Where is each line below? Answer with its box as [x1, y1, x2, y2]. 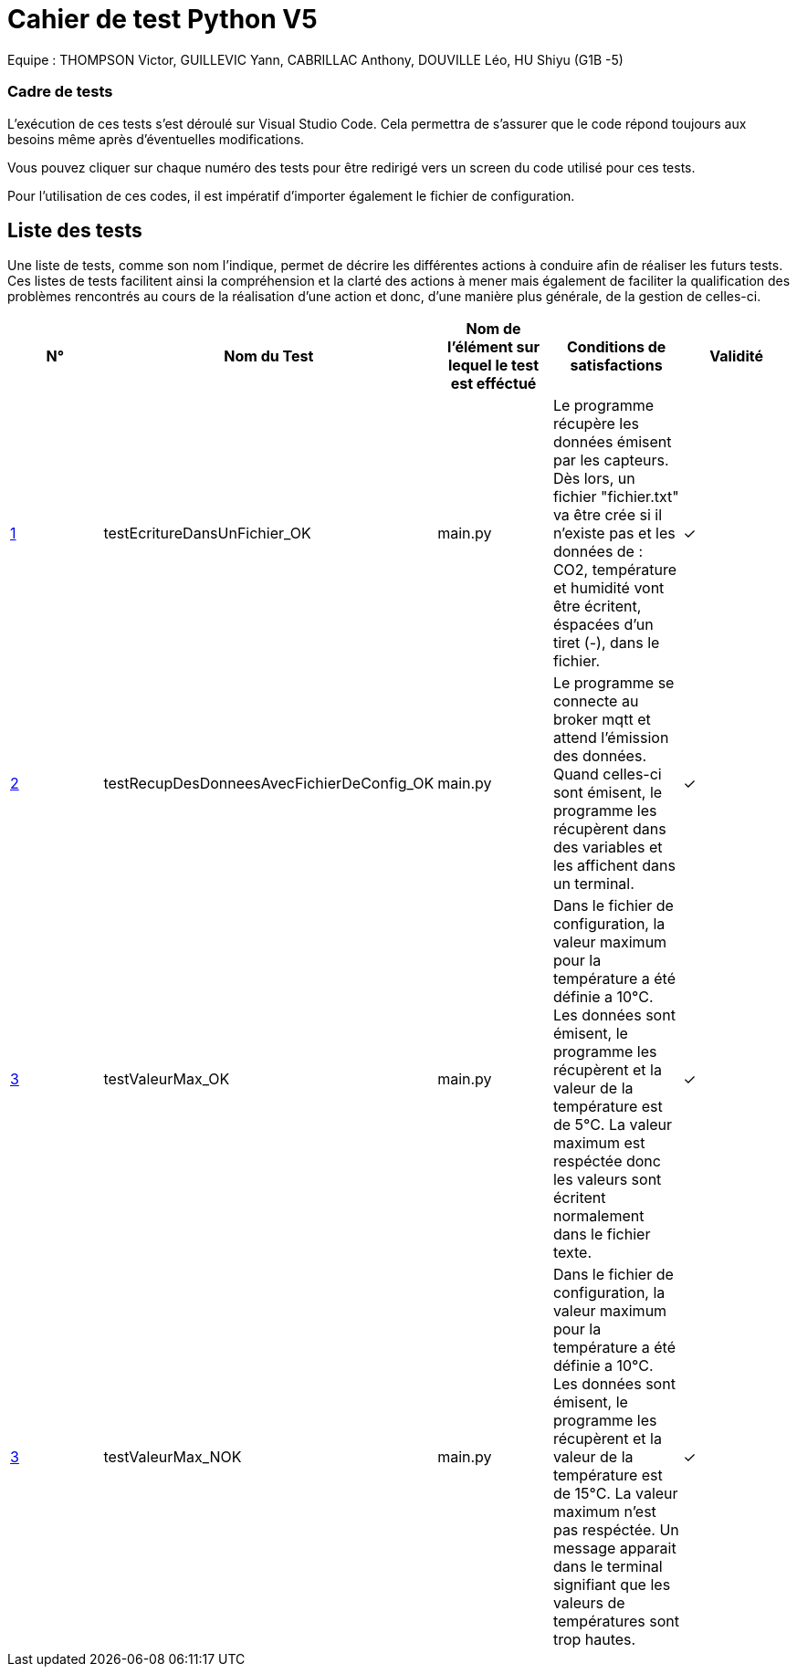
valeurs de [552, 1594, 625, 1613]
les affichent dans [552, 856, 676, 875]
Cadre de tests [7, 82, 113, 101]
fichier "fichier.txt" [552, 487, 679, 507]
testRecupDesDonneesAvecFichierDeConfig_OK [103, 774, 435, 793]
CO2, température [552, 560, 677, 580]
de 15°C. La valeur [552, 1484, 678, 1503]
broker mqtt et [552, 710, 651, 729]
